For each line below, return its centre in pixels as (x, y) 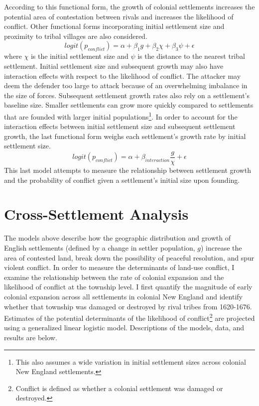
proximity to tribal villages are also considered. (76, 36)
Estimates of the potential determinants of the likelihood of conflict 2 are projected (129, 317)
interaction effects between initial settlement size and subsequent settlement (120, 126)
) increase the (221, 247)
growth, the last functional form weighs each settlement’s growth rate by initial (125, 136)
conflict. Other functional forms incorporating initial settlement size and (114, 26)
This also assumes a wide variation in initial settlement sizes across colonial (131, 361)
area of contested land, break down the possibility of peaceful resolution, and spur (129, 257)
